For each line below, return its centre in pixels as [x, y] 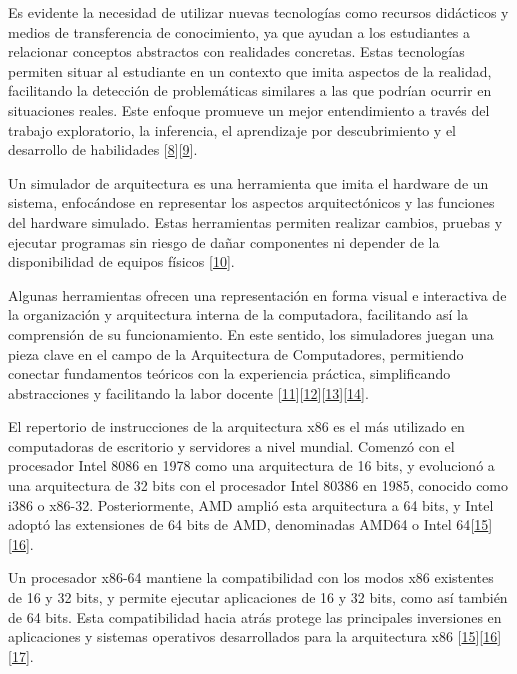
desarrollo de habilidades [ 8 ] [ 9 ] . [103, 149]
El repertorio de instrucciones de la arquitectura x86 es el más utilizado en [236, 426]
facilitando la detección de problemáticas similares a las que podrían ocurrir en [250, 90]
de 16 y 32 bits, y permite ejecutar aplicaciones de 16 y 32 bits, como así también [258, 597]
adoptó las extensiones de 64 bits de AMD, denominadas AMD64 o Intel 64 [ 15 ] [250, 524]
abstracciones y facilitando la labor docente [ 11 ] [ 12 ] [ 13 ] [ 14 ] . [188, 392]
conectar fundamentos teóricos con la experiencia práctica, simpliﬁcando [229, 373]
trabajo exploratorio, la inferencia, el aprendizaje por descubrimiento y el [232, 129]
